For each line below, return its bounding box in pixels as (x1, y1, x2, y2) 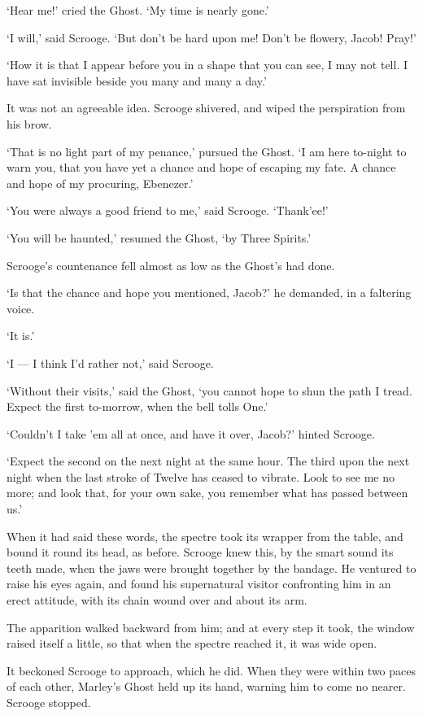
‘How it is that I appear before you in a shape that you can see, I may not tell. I (7, 56, 408, 73)
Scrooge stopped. (7, 694, 91, 710)
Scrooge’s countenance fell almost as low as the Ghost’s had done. (7, 256, 335, 273)
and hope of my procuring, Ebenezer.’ (7, 174, 194, 191)
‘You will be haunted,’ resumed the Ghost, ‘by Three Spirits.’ (7, 229, 312, 246)
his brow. (7, 115, 52, 132)
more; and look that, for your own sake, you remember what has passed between (7, 484, 408, 501)
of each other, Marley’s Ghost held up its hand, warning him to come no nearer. (7, 678, 406, 695)
